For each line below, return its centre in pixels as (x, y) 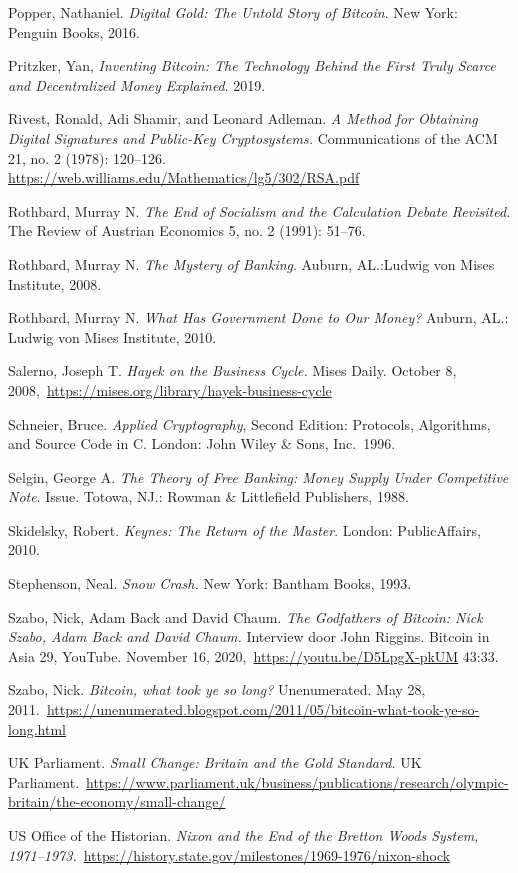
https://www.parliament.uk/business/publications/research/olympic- (297, 781)
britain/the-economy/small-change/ (117, 801)
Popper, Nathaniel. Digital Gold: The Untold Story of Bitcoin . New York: (233, 12)
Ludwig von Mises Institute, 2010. (112, 336)
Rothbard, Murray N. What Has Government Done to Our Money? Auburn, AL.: (258, 317)
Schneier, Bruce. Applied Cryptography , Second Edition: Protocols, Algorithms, (249, 423)
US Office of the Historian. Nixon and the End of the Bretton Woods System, (243, 835)
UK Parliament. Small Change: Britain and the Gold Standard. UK (215, 762)
